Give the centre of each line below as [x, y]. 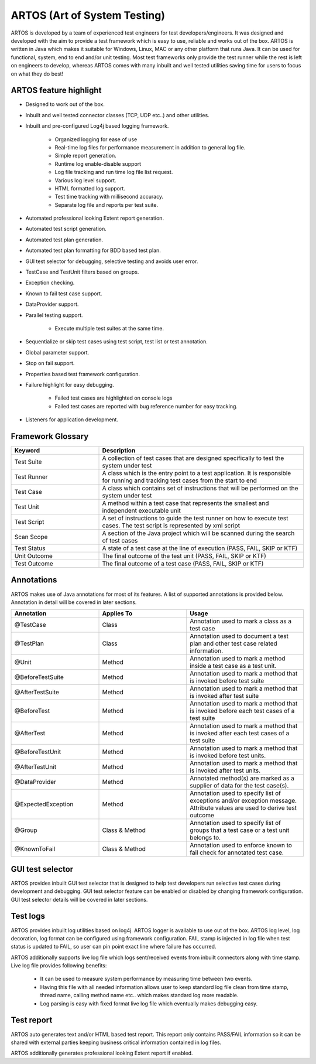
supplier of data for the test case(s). [239, 786]
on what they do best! [37, 74]
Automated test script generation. [66, 229]
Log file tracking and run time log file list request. [114, 172]
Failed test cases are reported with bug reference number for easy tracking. [146, 406]
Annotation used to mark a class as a [241, 621]
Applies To [117, 613]
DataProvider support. [52, 304]
